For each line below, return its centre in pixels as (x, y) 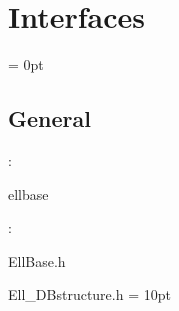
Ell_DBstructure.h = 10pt (89, 294)
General (49, 118)
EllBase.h (37, 260)
